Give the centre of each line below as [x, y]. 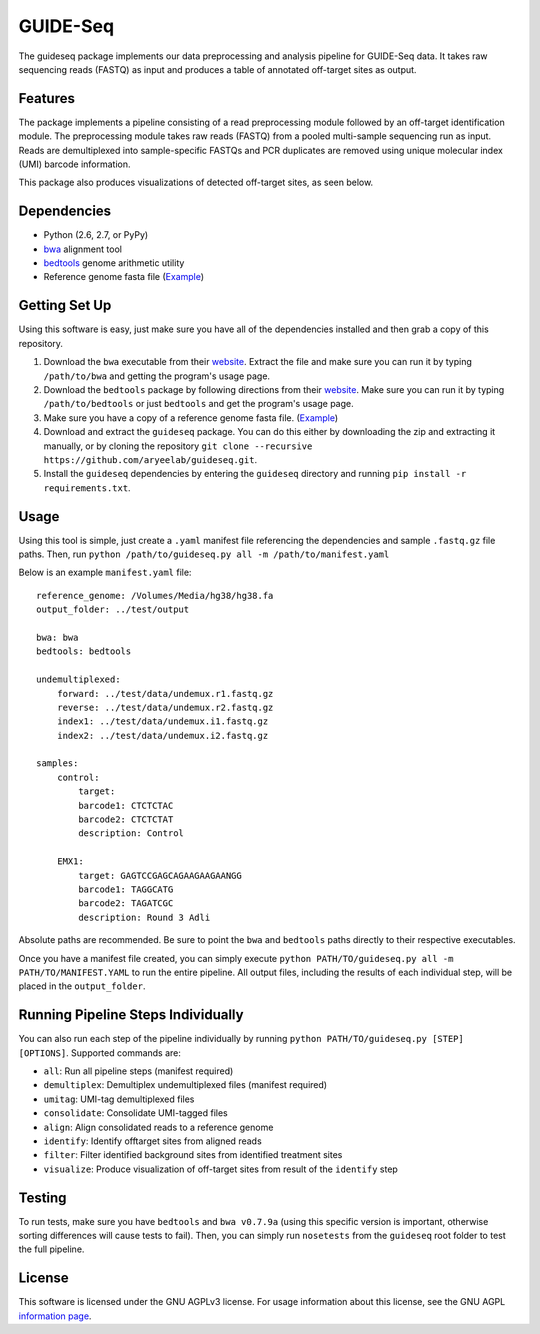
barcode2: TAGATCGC [126, 903]
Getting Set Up [65, 305]
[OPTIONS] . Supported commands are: [100, 1052]
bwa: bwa [57, 637]
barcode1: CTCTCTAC [126, 805]
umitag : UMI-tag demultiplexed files [119, 1099]
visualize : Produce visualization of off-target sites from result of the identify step [221, 1169]
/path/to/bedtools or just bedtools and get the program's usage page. [198, 404]
